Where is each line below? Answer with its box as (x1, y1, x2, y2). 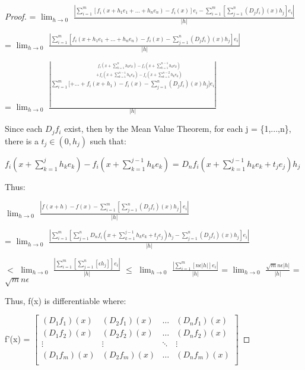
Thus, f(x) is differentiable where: (5, 294, 126, 306)
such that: (90, 134, 126, 147)
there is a (5, 134, 39, 147)
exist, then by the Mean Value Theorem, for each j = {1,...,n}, (64, 122, 291, 135)
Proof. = (5, 10, 36, 23)
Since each (5, 122, 43, 135)
